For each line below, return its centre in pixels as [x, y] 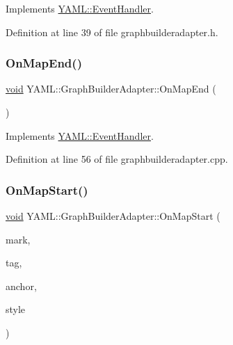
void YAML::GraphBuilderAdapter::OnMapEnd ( [111, 89]
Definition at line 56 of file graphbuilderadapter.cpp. [117, 159]
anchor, [21, 286]
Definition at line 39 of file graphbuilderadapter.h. [112, 32]
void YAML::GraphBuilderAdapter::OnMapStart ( [113, 216]
